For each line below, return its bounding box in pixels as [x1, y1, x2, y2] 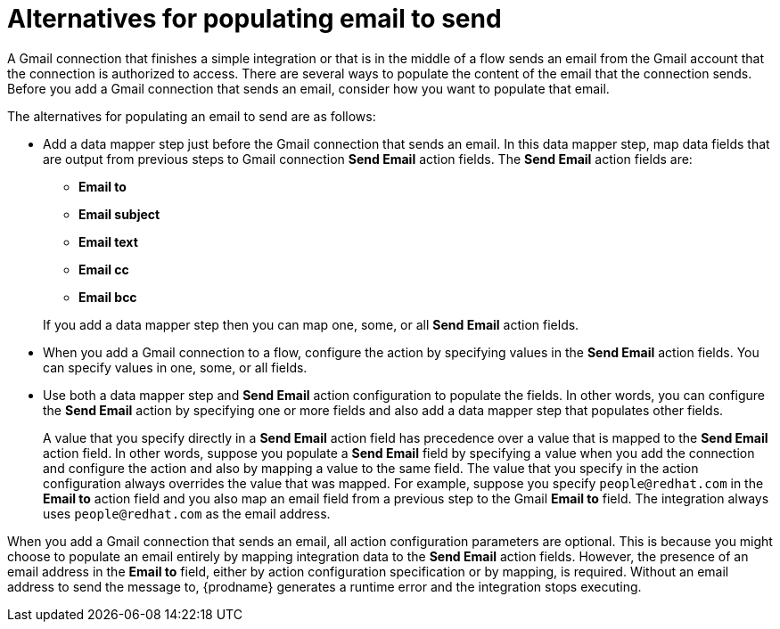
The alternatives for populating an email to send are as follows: [7, 108, 376, 124]
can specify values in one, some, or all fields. [43, 359, 308, 375]
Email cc [78, 261, 129, 277]
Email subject [78, 206, 160, 222]
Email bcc [78, 289, 137, 305]
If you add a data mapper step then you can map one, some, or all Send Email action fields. [43, 316, 579, 332]
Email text [78, 233, 138, 249]
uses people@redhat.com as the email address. [43, 505, 331, 521]
